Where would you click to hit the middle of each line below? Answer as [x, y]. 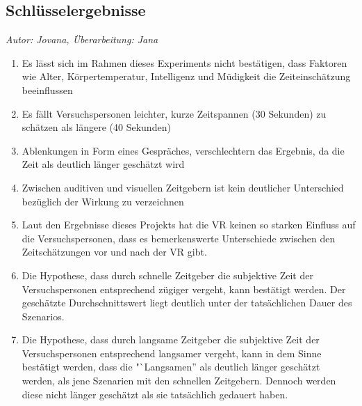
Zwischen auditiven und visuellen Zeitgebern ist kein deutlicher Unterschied [183, 187]
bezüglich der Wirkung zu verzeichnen [103, 201]
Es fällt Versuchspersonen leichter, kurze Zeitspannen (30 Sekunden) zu [174, 113]
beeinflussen [47, 89]
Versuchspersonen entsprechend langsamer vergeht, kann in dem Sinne [172, 353]
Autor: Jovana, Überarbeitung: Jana [82, 39]
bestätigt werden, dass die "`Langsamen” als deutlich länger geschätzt [171, 367]
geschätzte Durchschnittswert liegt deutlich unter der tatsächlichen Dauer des [187, 303]
